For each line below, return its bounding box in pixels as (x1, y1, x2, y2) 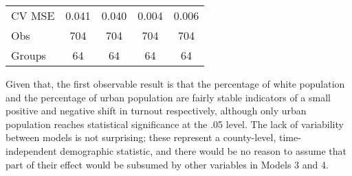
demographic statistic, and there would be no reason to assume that (60, 143, 346, 158)
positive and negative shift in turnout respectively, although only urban (5, 103, 307, 118)
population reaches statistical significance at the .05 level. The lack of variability (5, 116, 344, 131)
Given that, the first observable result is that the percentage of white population (5, 77, 345, 90)
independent (5, 143, 57, 158)
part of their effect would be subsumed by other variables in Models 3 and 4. (5, 157, 329, 171)
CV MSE (11, 8, 55, 23)
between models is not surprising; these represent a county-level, (5, 130, 276, 144)
